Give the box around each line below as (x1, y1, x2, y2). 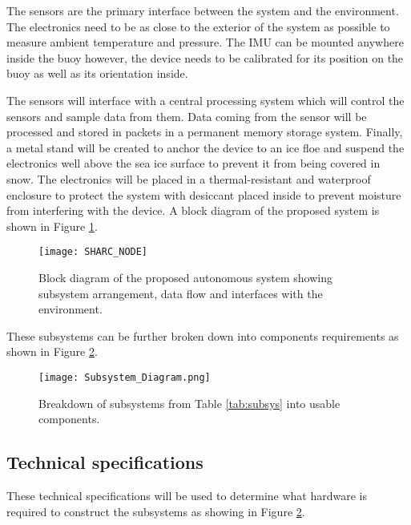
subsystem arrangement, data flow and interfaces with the (38, 285, 323, 301)
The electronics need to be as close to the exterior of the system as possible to (6, 18, 390, 34)
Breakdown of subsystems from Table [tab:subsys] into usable (38, 394, 340, 411)
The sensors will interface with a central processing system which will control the (6, 91, 405, 108)
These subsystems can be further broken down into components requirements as (6, 327, 399, 344)
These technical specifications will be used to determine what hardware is (6, 487, 368, 503)
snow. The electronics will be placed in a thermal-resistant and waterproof (6, 170, 371, 187)
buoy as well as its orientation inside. (6, 65, 188, 82)
